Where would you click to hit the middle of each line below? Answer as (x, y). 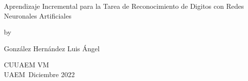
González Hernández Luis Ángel (52, 48)
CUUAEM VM (26, 65)
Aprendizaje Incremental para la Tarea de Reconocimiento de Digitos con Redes (124, 6)
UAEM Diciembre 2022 (39, 74)
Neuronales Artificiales (38, 15)
